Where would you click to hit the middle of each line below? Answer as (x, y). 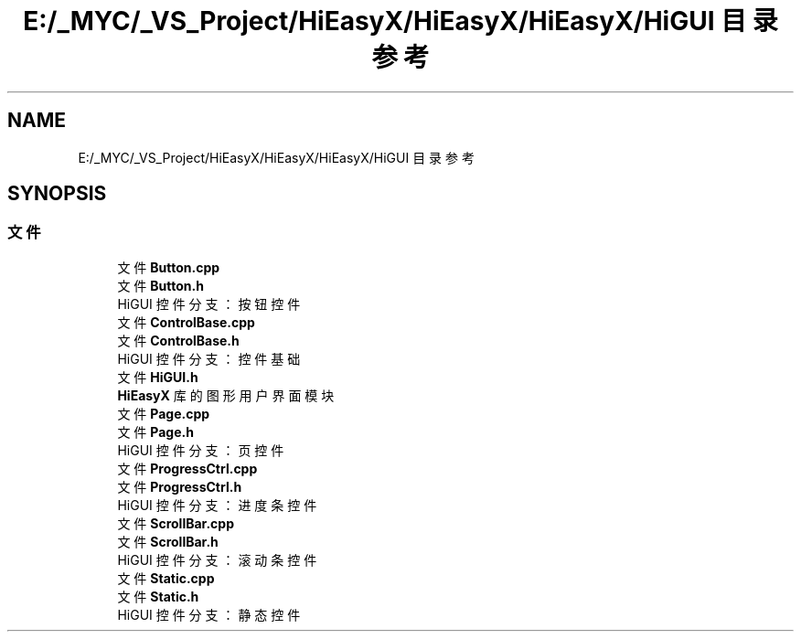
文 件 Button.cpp (169, 267)
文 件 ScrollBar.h (168, 541)
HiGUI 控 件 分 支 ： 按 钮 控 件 (209, 304)
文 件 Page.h (155, 431)
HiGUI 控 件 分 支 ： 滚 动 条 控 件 (217, 559)
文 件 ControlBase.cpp (186, 322)
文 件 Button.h (160, 285)
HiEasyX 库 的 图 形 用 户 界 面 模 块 (226, 395)
